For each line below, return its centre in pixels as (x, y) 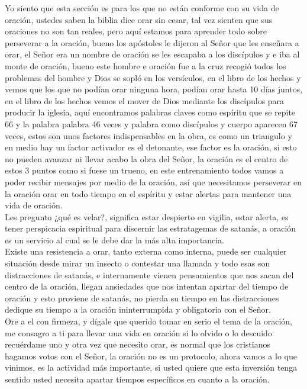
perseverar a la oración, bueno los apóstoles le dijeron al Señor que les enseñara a (152, 42)
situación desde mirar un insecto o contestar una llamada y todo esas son (138, 263)
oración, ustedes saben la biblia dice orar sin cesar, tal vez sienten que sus (139, 19)
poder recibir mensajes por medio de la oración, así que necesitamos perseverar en (153, 181)
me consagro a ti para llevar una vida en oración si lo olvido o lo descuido (138, 332)
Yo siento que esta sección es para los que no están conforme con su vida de (142, 8)
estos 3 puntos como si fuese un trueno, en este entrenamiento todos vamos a (144, 170)
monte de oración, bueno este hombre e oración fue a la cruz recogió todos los (146, 65)
